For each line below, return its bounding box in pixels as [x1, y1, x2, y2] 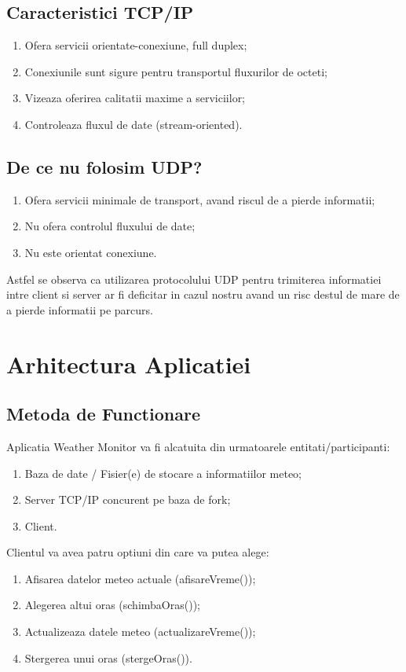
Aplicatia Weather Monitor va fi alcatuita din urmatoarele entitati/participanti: [6, 438, 390, 454]
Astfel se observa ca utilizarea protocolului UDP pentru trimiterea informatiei [6, 270, 382, 287]
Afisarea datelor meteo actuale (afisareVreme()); [24, 570, 256, 586]
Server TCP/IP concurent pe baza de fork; [24, 491, 231, 508]
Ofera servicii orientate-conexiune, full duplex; [24, 37, 247, 53]
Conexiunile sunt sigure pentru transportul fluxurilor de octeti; [24, 63, 327, 79]
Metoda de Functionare [6, 402, 200, 426]
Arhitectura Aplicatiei [6, 347, 251, 380]
